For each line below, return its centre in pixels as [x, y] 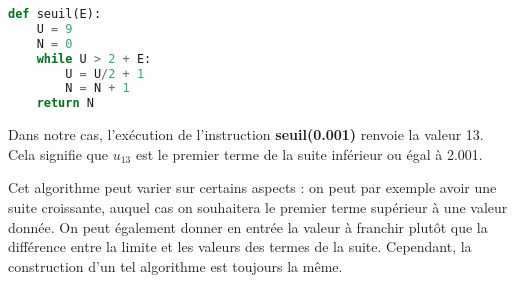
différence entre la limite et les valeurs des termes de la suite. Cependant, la [240, 246]
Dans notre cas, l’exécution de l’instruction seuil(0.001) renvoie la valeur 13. [246, 134]
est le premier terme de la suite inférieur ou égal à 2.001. [309, 153]
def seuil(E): [55, 14]
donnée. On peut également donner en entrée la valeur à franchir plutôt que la [248, 226]
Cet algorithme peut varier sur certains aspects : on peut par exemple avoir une [252, 187]
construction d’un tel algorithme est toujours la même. [175, 265]
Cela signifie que [58, 153]
